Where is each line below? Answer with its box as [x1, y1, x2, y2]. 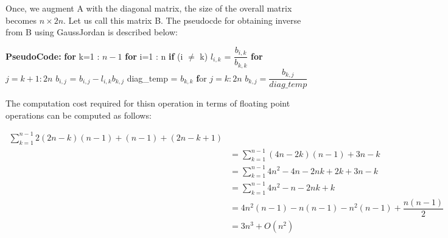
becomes [5, 13, 37, 26]
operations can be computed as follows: [5, 108, 152, 121]
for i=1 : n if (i [125, 49, 183, 62]
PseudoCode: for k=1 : [5, 49, 100, 62]
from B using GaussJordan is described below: [5, 26, 178, 38]
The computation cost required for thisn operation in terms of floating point [5, 97, 290, 110]
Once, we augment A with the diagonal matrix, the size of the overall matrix [5, 2, 292, 14]
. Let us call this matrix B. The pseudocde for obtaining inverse [63, 13, 301, 26]
